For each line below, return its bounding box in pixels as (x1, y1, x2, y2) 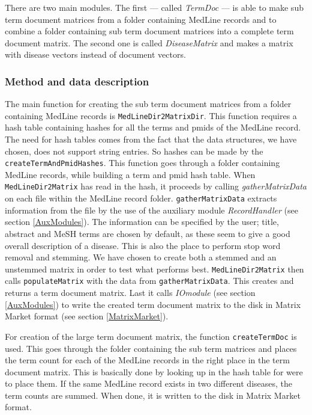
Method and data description (5, 73, 149, 88)
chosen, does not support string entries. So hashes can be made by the (5, 144, 263, 157)
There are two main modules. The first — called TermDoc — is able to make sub (5, 1, 304, 13)
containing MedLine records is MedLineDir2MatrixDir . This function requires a (5, 109, 297, 121)
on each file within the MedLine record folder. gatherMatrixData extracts (5, 192, 277, 204)
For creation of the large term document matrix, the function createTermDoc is (5, 330, 297, 342)
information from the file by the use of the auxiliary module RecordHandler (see (5, 203, 298, 216)
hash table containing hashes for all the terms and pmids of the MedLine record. (5, 121, 301, 134)
